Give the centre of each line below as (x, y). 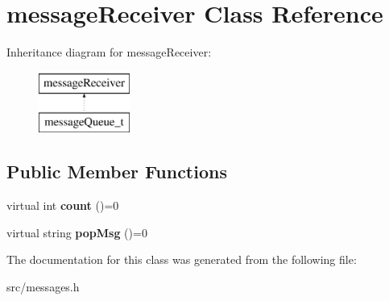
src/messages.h (43, 286)
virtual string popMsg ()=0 (77, 232)
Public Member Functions (117, 171)
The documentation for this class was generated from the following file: (182, 259)
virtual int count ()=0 (63, 205)
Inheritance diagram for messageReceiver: (109, 52)
